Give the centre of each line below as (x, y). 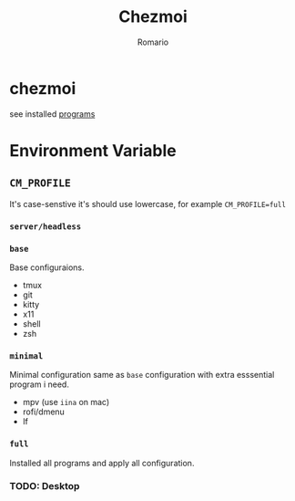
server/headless (46, 226)
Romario (153, 42)
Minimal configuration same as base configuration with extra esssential (142, 375)
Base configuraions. (47, 267)
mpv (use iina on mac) (66, 402)
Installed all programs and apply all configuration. (102, 463)
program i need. (40, 384)
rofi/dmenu (44, 412)
